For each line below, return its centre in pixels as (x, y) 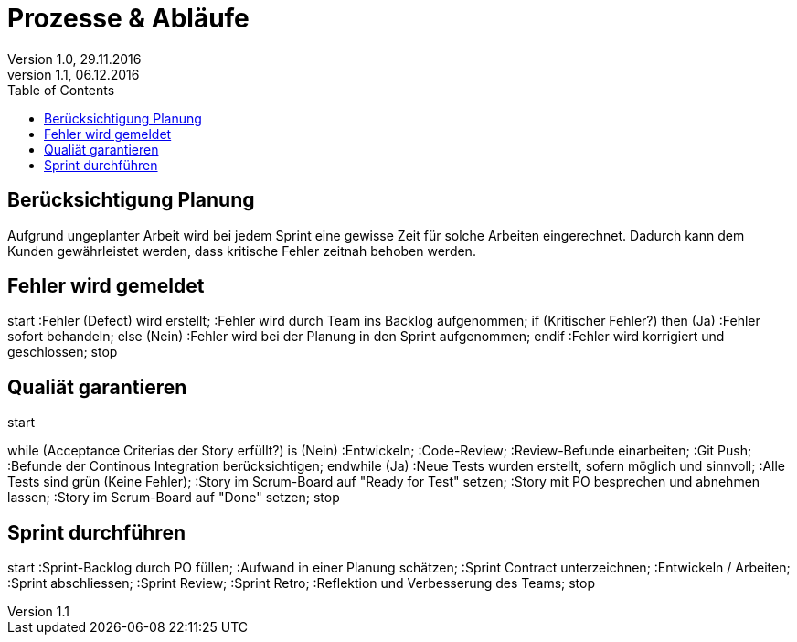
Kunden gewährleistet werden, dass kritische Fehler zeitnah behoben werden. (242, 251)
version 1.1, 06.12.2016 (74, 74)
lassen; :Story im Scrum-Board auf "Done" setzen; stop (174, 498)
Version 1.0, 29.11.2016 (74, 59)
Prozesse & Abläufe (128, 18)
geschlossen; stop (63, 352)
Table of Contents (61, 90)
